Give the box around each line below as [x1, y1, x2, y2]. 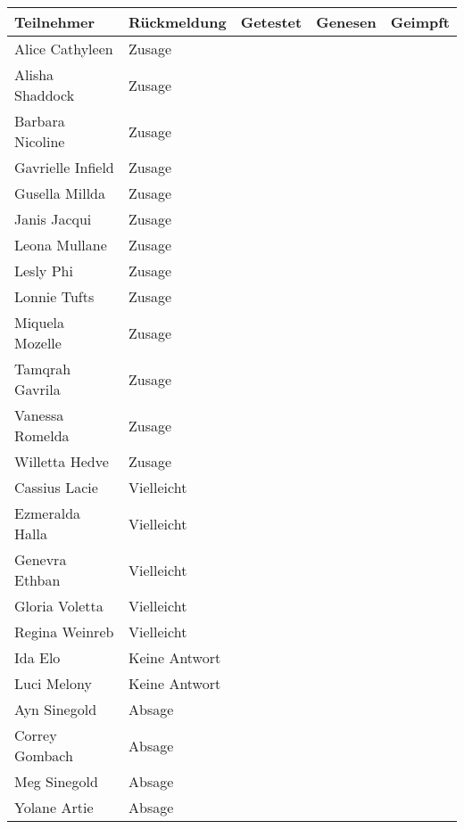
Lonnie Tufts [14, 286, 95, 307]
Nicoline [14, 131, 65, 152]
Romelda [14, 425, 70, 446]
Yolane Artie [14, 797, 94, 817]
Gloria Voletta [14, 595, 104, 616]
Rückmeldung [128, 12, 227, 32]
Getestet [240, 12, 302, 32]
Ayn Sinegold [14, 699, 97, 719]
